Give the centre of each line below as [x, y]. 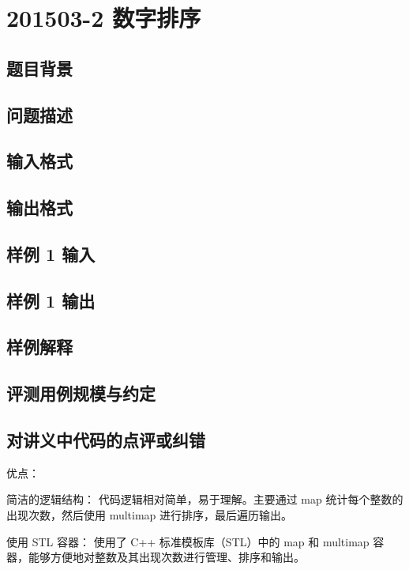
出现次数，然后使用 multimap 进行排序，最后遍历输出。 [150, 515]
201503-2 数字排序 [104, 18]
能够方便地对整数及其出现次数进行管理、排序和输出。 [166, 557]
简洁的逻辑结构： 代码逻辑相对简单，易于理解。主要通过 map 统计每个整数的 [205, 499]
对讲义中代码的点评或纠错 [106, 440]
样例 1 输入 [51, 253]
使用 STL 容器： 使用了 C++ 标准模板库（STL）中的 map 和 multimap [188, 541]
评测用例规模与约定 [81, 393]
